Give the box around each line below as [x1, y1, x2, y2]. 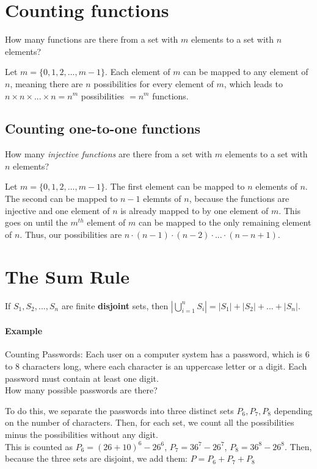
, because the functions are [189, 192, 290, 205]
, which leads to [224, 77, 283, 90]
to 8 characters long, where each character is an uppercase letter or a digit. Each [5, 359, 307, 372]
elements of [255, 180, 297, 193]
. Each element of [105, 65, 170, 78]
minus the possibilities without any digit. [5, 428, 158, 440]
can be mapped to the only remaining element [138, 216, 312, 229]
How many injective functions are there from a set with [5, 148, 212, 160]
